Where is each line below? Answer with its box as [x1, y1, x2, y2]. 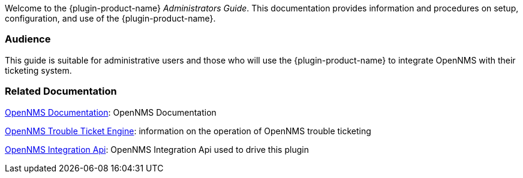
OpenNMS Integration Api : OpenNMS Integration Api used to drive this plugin [5, 144, 309, 155]
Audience [5, 33, 51, 46]
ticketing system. [5, 65, 72, 76]
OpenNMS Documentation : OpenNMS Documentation [5, 107, 217, 117]
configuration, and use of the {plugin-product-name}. [5, 13, 216, 23]
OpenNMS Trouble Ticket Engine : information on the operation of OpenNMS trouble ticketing [5, 125, 371, 136]
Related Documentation [5, 85, 117, 98]
